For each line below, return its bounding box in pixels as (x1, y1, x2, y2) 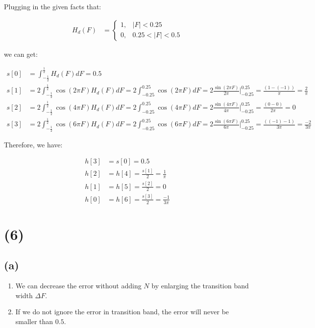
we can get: (4, 48, 38, 59)
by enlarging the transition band (151, 281, 249, 291)
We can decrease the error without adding (15, 281, 142, 291)
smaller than (15, 316, 53, 326)
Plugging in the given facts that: (4, 1, 101, 11)
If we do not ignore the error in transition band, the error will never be (15, 306, 229, 317)
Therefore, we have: (4, 140, 63, 150)
